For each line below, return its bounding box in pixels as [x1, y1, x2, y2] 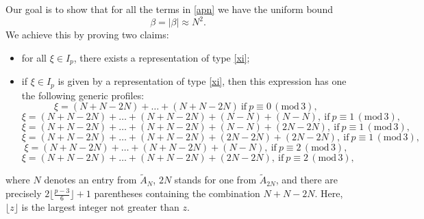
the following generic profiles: [21, 88, 145, 102]
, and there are [275, 172, 338, 187]
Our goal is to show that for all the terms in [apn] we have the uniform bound [5, 2, 333, 16]
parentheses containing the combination [94, 186, 260, 200]
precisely [5, 186, 42, 200]
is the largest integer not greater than [21, 199, 179, 214]
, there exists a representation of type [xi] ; [73, 50, 250, 64]
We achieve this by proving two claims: [5, 27, 169, 42]
